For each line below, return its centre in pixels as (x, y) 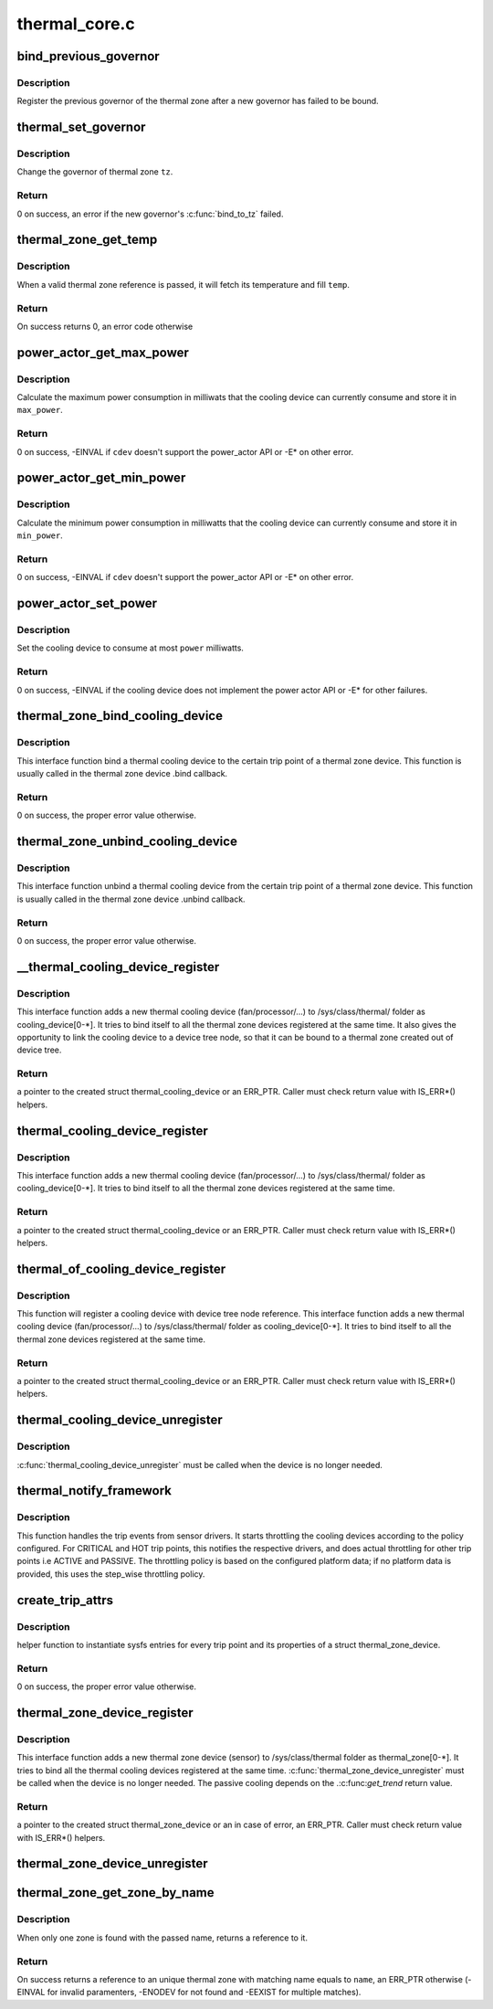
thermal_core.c (76, 24)
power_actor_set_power (87, 603)
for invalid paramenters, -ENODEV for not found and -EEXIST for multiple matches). (204, 1993)
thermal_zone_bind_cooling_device (120, 716)
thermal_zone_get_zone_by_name (115, 1893)
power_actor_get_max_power (103, 352)
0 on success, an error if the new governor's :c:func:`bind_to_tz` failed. (150, 214)
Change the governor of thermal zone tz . (95, 172)
